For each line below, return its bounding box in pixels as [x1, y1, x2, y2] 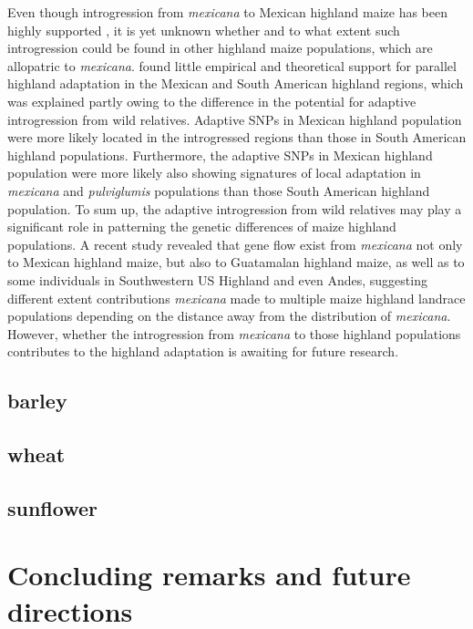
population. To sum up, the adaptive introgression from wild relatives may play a [7, 199, 462, 218]
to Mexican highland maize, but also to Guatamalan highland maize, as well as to [7, 253, 465, 272]
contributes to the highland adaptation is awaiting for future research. [7, 342, 399, 361]
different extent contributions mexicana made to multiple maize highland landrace [7, 288, 466, 307]
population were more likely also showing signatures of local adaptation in [7, 163, 421, 182]
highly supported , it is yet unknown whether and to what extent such [7, 20, 400, 39]
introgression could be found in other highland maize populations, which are [7, 38, 433, 57]
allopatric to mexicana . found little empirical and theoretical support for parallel [7, 56, 457, 75]
